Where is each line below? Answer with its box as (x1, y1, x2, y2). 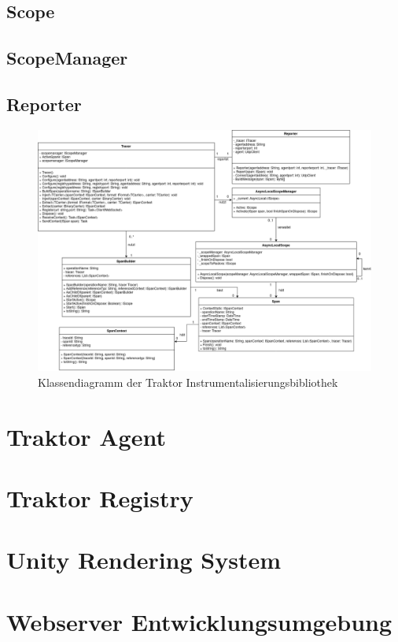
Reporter (6, 91, 82, 116)
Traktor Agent (6, 420, 166, 452)
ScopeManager (6, 46, 128, 70)
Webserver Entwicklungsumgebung (6, 605, 392, 637)
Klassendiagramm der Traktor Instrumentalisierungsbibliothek (38, 373, 338, 390)
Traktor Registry (6, 481, 193, 514)
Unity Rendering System (6, 544, 282, 576)
